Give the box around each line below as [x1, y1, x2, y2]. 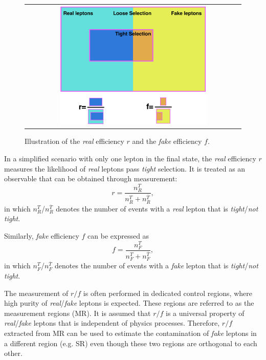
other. [4, 348, 23, 358]
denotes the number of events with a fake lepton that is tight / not [55, 260, 258, 271]
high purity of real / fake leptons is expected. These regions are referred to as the [4, 298, 254, 308]
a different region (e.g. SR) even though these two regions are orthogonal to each [4, 337, 257, 348]
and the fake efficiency [132, 136, 202, 146]
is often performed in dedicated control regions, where [83, 287, 252, 298]
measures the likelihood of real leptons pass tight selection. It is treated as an [4, 163, 246, 174]
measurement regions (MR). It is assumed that [4, 307, 151, 318]
